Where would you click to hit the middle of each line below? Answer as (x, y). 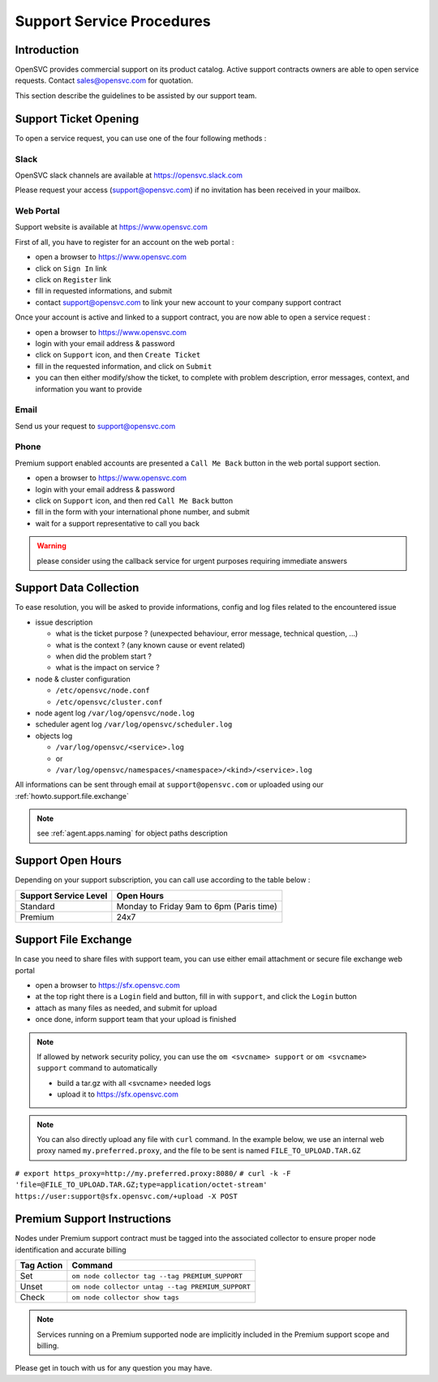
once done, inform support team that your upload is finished (136, 1019)
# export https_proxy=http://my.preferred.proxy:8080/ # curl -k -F (153, 1173)
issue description (64, 622)
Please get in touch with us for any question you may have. (114, 1368)
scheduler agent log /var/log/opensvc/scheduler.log (134, 724)
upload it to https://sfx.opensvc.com (118, 1094)
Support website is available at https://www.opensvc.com (112, 227)
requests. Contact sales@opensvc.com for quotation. (104, 80)
